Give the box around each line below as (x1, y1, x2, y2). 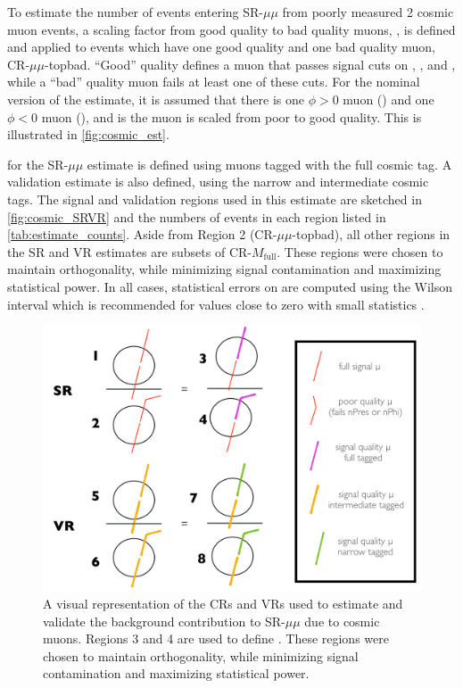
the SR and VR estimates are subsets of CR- (7, 242, 252, 261)
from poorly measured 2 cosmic (282, 3, 454, 21)
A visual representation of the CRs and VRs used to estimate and (43, 593, 403, 612)
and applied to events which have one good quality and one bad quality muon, (7, 37, 436, 56)
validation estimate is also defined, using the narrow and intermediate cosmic (7, 172, 429, 191)
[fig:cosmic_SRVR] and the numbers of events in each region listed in (7, 207, 386, 226)
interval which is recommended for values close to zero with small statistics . (7, 294, 425, 313)
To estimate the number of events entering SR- (7, 3, 263, 21)
